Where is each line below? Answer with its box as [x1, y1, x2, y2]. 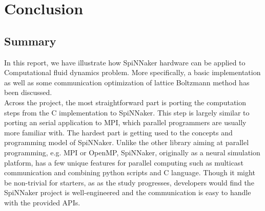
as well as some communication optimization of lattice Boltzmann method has [4, 77, 250, 87]
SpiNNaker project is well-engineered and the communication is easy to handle [4, 187, 251, 198]
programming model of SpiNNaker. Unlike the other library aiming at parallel [4, 137, 249, 148]
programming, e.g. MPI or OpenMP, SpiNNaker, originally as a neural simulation [4, 147, 260, 157]
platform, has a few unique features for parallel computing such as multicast [4, 157, 243, 168]
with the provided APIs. [4, 197, 80, 207]
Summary [4, 33, 56, 49]
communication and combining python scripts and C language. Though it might [4, 167, 255, 178]
